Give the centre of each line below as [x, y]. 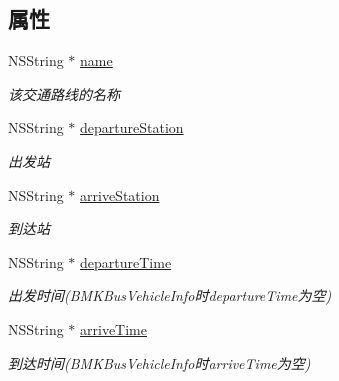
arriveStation [120, 194]
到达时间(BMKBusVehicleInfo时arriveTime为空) [159, 362]
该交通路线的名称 [64, 93]
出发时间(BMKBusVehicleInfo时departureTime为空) [170, 295]
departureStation [132, 127]
